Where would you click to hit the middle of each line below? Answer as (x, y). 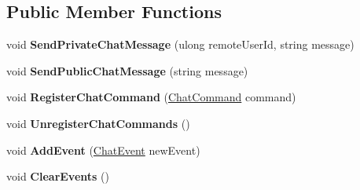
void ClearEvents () (58, 176)
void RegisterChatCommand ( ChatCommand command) (151, 97)
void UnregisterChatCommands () (98, 123)
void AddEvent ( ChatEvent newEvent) (103, 150)
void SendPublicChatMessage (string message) (127, 70)
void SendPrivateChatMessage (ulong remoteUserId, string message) (180, 44)
